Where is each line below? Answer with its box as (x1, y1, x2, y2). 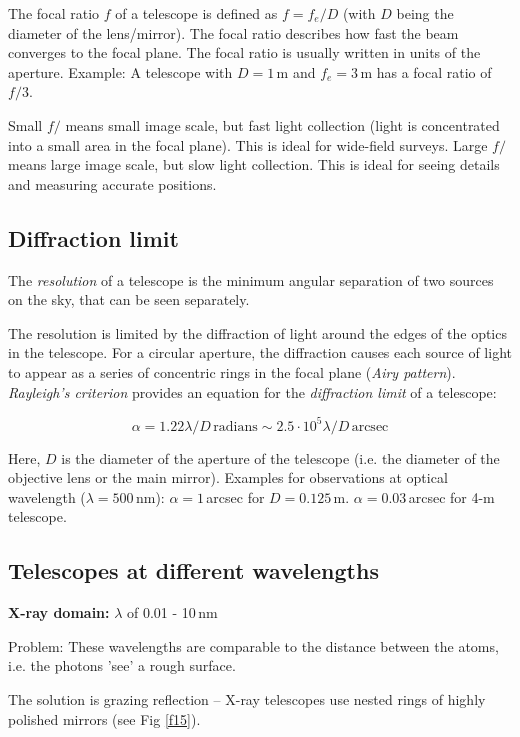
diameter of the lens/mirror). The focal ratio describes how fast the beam (8, 22, 459, 43)
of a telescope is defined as (115, 3, 278, 23)
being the (396, 3, 454, 23)
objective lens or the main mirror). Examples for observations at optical (8, 467, 448, 488)
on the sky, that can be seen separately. (8, 289, 250, 310)
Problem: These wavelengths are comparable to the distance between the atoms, (8, 635, 499, 656)
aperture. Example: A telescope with (8, 61, 233, 82)
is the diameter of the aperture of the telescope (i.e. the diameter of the (61, 447, 500, 468)
